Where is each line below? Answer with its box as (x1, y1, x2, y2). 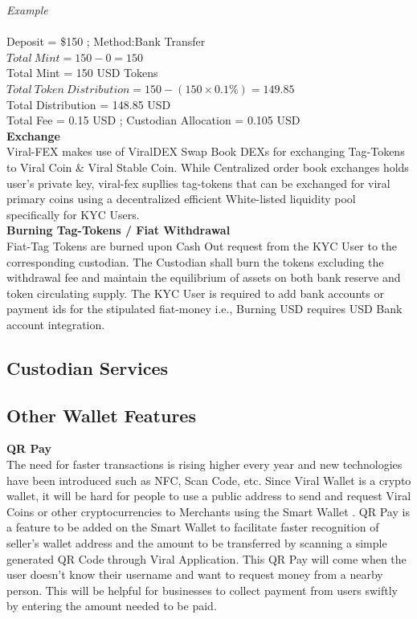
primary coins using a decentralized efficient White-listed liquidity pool (6, 190, 356, 207)
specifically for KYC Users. (6, 206, 140, 222)
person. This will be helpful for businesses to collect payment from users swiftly (6, 581, 398, 598)
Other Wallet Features (6, 402, 196, 427)
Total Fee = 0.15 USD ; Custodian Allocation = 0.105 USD (6, 112, 300, 128)
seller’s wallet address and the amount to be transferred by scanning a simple (6, 535, 387, 552)
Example (6, 2, 48, 18)
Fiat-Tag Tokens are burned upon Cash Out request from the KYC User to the (6, 237, 398, 254)
